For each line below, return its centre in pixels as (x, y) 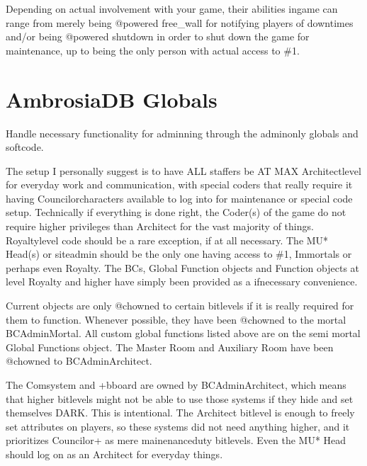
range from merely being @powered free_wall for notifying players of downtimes (180, 22)
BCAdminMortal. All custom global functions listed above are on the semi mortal (183, 333)
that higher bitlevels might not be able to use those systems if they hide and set (180, 398)
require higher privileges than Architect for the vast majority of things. (160, 226)
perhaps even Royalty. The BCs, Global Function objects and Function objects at (183, 267)
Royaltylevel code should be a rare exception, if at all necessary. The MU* (167, 240)
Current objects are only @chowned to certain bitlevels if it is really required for (180, 306)
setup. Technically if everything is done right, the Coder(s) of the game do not (176, 212)
